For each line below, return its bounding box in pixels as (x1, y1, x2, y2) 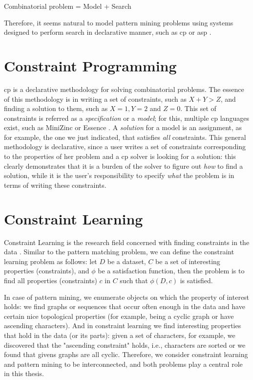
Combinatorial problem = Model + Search (4, 1, 131, 11)
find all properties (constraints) (4, 275, 97, 285)
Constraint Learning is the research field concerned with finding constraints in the (4, 237, 250, 247)
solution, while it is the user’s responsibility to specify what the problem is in (4, 170, 234, 180)
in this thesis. (4, 368, 44, 379)
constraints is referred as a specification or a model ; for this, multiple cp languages (4, 112, 249, 123)
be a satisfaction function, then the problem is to (98, 266, 245, 276)
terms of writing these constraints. (4, 179, 106, 190)
